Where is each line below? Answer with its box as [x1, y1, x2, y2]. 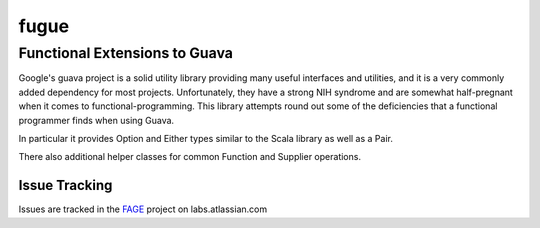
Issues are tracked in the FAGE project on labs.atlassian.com [18, 203, 268, 215]
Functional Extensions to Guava [18, 44, 234, 62]
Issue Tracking [18, 177, 113, 194]
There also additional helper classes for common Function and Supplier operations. [18, 151, 362, 163]
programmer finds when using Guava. [18, 114, 175, 126]
